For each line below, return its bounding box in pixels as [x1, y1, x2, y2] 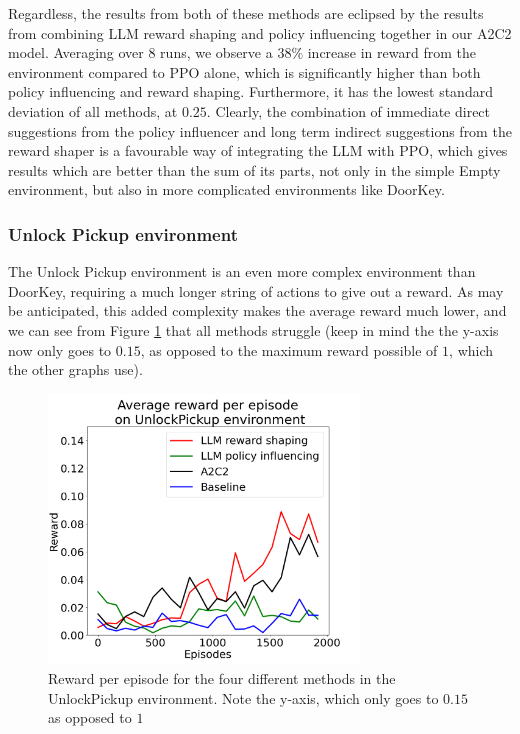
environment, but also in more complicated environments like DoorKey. [8, 179, 445, 200]
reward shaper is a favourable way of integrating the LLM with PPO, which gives [8, 140, 508, 161]
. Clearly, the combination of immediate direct [206, 100, 491, 121]
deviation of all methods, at [8, 100, 178, 121]
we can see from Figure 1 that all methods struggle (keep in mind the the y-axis [8, 319, 499, 340]
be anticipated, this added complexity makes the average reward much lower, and [8, 300, 507, 321]
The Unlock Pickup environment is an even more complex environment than [8, 261, 476, 282]
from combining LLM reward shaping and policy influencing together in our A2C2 [8, 22, 512, 43]
